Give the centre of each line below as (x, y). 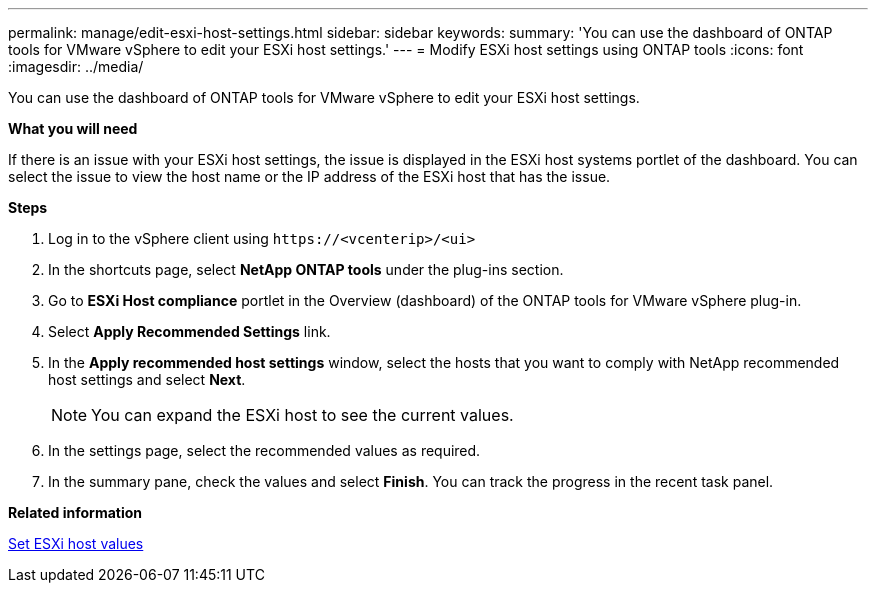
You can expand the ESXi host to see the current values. (302, 415)
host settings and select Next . (147, 379)
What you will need (73, 128)
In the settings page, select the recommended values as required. (264, 450)
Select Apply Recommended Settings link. (189, 331)
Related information (75, 512)
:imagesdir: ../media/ (76, 66)
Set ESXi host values (76, 543)
